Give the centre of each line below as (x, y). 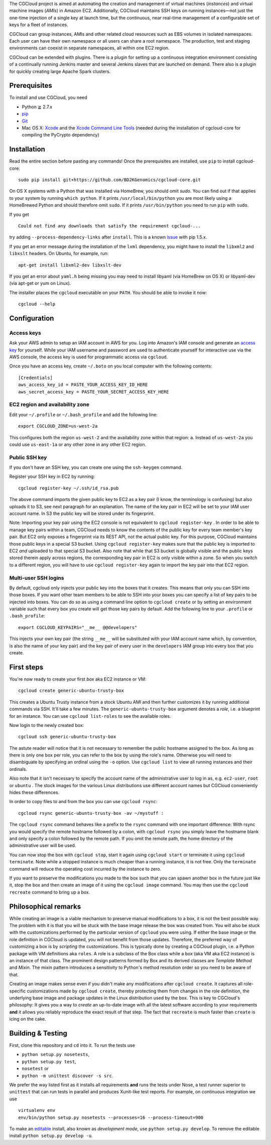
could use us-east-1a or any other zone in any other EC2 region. (78, 444)
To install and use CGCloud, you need (48, 97)
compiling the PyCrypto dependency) (61, 135)
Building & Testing (38, 1033)
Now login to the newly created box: (47, 725)
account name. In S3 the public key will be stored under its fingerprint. (82, 514)
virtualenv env (37, 1110)
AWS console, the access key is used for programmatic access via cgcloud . (89, 357)
